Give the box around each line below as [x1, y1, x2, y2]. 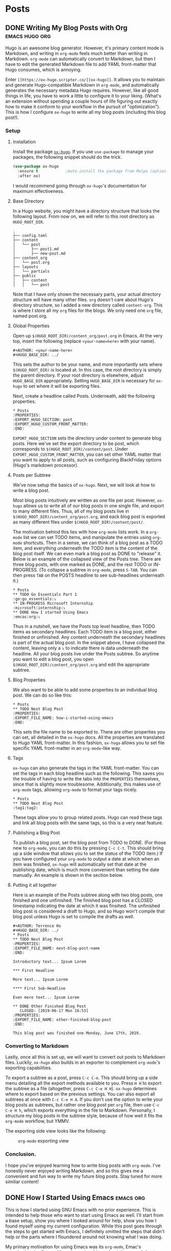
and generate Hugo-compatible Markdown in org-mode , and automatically [5, 82, 159, 88]
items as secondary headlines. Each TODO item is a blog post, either [12, 628, 157, 634]
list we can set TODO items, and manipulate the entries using [23, 534, 152, 540]
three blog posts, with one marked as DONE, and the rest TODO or [12, 561, 153, 567]
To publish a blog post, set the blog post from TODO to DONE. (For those [12, 839, 166, 845]
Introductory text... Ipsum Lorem [12, 959, 86, 964]
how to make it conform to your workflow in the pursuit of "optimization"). [5, 104, 161, 110]
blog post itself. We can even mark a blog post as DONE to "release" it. [12, 550, 162, 556]
